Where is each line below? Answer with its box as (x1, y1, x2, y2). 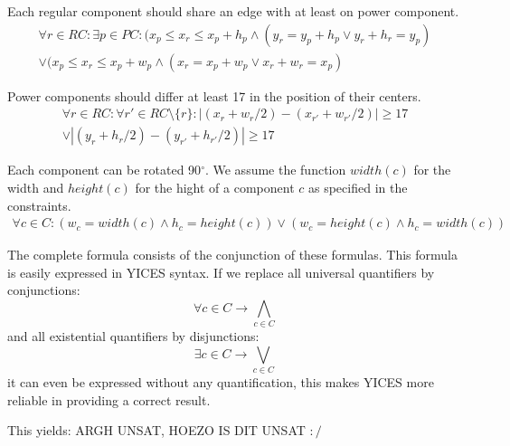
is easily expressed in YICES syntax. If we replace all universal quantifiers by (7, 262, 435, 281)
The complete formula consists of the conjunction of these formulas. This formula (7, 245, 458, 264)
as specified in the (307, 177, 408, 196)
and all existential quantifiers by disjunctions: (7, 327, 260, 346)
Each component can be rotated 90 (7, 160, 202, 179)
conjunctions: (7, 280, 80, 299)
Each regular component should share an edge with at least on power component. (7, 2, 459, 20)
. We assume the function (204, 160, 346, 179)
